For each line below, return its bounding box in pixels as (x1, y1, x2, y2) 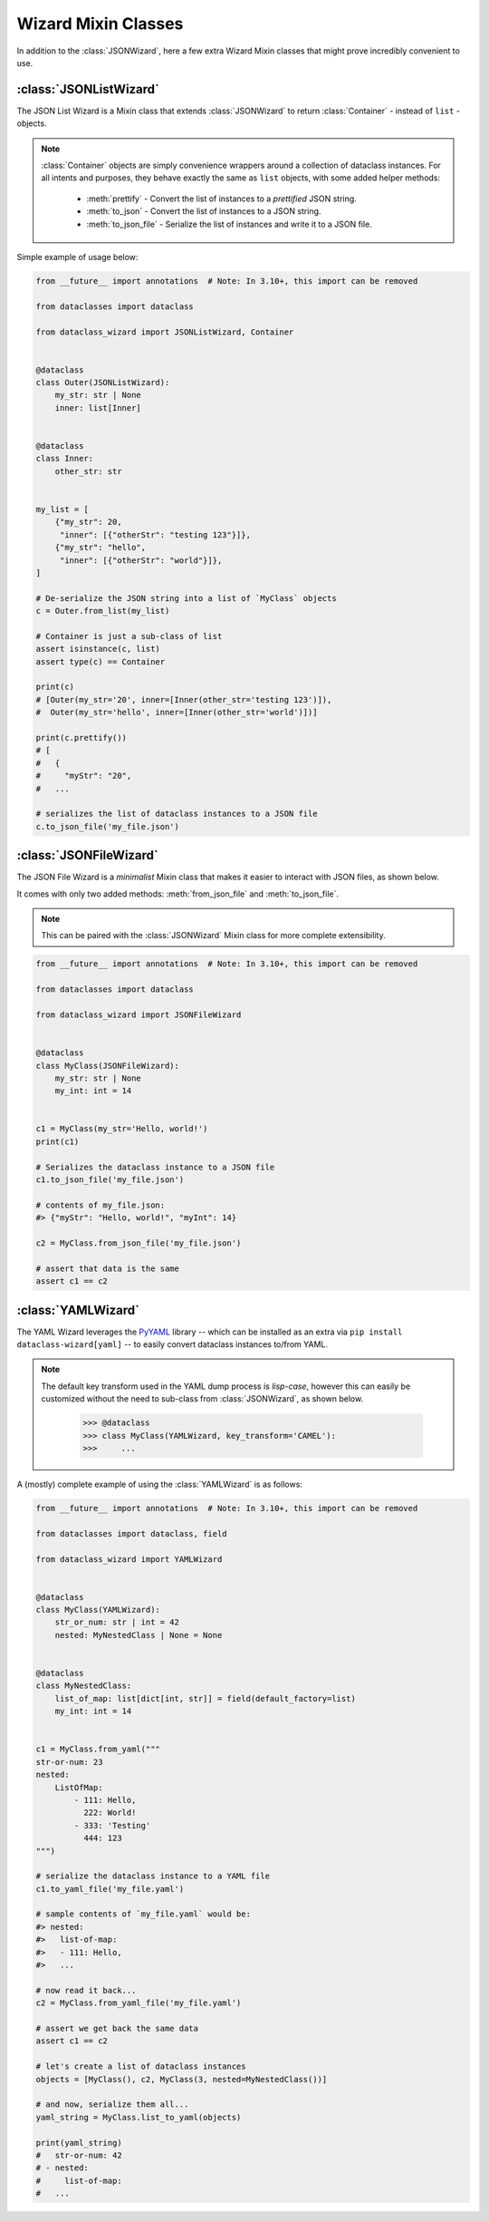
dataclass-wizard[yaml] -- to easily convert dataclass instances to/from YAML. (16, 1339, 329, 1350)
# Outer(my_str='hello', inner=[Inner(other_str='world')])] (35, 707, 318, 718)
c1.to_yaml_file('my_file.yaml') (35, 1884, 185, 1894)
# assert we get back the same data (35, 2022, 199, 2033)
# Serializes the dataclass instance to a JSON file (35, 1161, 275, 1172)
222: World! (82, 1808, 137, 1818)
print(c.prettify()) (35, 732, 127, 743)
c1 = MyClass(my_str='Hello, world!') (35, 1124, 208, 1134)
